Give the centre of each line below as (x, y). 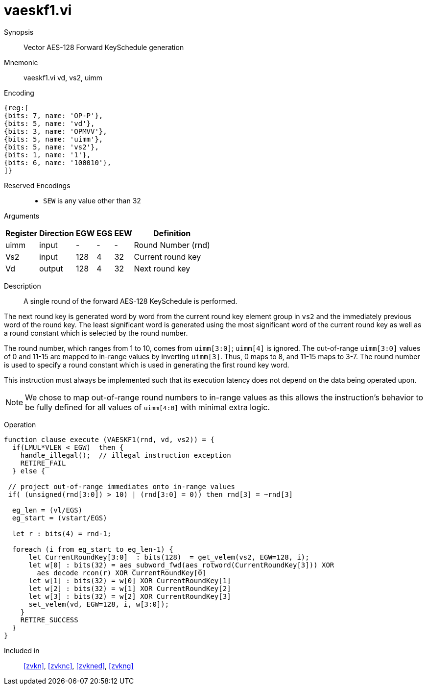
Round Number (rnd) (172, 245)
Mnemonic (21, 62)
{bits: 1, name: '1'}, (47, 155)
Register (21, 233)
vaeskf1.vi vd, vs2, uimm (63, 77)
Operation (20, 424)
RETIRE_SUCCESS (49, 620)
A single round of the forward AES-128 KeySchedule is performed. (130, 301)
